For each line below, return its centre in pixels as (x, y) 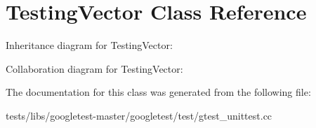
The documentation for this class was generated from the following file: (158, 92)
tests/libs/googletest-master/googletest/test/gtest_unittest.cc (139, 115)
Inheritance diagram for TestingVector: (89, 45)
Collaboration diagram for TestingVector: (94, 68)
